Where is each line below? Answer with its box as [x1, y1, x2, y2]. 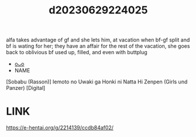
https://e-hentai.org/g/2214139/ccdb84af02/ [6, 124, 114, 131]
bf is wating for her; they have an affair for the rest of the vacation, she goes [6, 43, 190, 50]
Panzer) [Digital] [6, 85, 46, 92]
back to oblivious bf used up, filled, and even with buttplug [6, 49, 147, 56]
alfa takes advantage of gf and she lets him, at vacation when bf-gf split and [6, 36, 190, 44]
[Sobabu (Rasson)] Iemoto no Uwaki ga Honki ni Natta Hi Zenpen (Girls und [6, 78, 188, 85]
